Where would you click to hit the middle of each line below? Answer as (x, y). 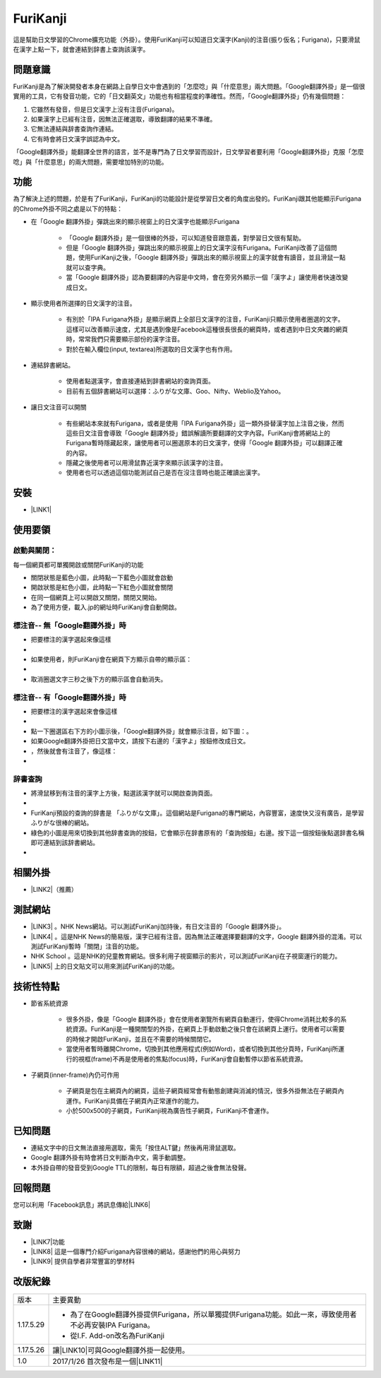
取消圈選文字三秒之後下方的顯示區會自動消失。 (99, 679)
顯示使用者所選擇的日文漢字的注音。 (83, 303)
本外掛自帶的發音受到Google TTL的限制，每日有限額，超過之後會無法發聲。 (140, 1167)
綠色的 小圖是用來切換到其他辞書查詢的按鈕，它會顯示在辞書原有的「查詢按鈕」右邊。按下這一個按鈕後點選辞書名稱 (198, 832)
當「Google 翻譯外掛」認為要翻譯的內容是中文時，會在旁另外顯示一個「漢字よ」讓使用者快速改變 (207, 277)
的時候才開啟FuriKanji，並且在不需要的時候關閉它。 (140, 1039)
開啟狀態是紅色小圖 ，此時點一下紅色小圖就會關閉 (102, 587)
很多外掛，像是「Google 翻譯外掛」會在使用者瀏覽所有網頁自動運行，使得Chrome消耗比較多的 (203, 1019)
